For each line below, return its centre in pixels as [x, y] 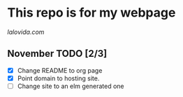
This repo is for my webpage [91, 13]
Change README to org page [60, 70]
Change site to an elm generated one [71, 86]
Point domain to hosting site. [58, 78]
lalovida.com [26, 32]
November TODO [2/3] [57, 54]
